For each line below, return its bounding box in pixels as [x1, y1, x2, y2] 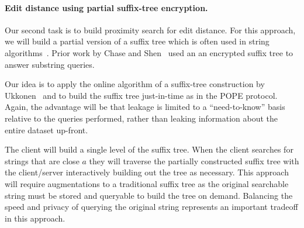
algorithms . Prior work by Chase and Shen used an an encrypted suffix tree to [5, 46, 293, 58]
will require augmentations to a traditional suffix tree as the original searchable [5, 177, 289, 189]
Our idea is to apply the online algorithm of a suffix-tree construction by [5, 78, 265, 90]
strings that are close [5, 154, 80, 167]
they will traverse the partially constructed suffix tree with [89, 154, 299, 167]
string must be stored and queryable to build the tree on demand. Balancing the [5, 189, 293, 201]
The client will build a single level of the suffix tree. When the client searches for [5, 143, 293, 156]
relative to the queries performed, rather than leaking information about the [5, 112, 278, 124]
